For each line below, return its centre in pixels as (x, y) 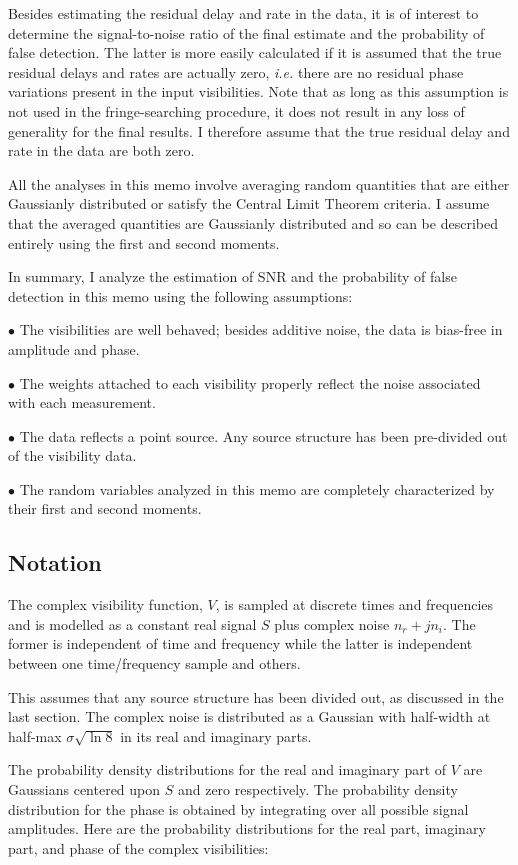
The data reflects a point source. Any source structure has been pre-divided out (263, 435)
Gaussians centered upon (84, 789)
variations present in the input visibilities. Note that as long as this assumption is (258, 91)
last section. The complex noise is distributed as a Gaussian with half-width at (249, 716)
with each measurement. (82, 402)
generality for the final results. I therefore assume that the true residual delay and (259, 130)
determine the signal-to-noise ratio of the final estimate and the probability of (246, 32)
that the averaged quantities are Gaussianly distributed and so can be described (253, 222)
